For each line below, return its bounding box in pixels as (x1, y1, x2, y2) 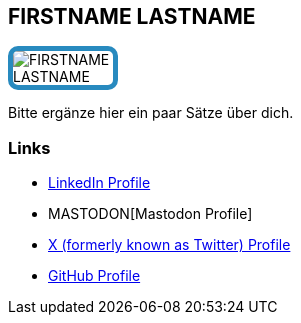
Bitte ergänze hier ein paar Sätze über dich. (8, 104, 294, 122)
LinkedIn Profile (48, 174, 151, 192)
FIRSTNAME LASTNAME (8, 4, 256, 29)
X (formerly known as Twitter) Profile (48, 236, 291, 254)
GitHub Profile (48, 267, 141, 285)
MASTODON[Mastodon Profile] (48, 205, 253, 223)
